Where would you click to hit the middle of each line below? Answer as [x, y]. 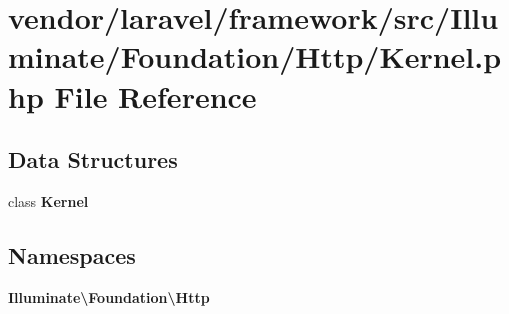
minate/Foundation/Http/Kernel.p [255, 56]
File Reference [155, 95]
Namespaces [72, 254]
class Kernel [48, 200]
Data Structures [93, 159]
